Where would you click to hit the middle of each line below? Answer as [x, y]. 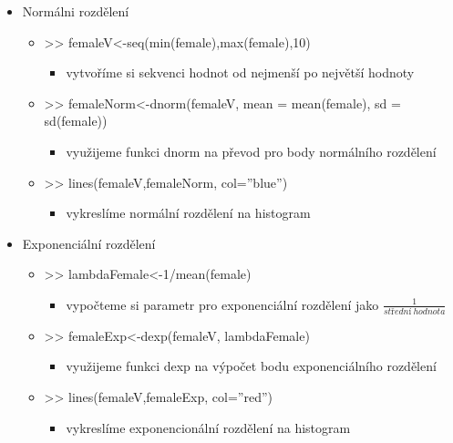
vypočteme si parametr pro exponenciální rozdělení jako [222, 304]
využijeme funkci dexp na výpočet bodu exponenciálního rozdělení [251, 366]
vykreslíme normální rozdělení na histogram [188, 213]
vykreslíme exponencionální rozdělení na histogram [208, 427]
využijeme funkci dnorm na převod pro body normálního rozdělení [251, 151]
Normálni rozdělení [76, 11]
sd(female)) [76, 121]
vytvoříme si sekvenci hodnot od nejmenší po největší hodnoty [240, 72]
